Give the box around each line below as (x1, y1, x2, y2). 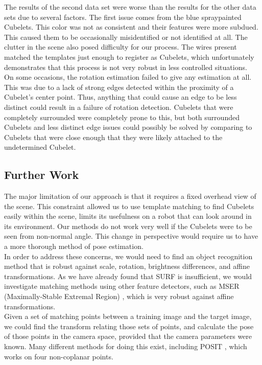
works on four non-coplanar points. (4, 351, 113, 361)
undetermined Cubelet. (4, 142, 76, 152)
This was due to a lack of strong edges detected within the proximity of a (4, 81, 234, 92)
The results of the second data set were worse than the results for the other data (4, 2, 256, 12)
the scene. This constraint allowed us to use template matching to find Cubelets (4, 200, 254, 211)
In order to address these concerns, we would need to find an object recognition (4, 250, 253, 261)
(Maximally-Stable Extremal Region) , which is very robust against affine (4, 291, 234, 302)
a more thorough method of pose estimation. (4, 241, 144, 252)
